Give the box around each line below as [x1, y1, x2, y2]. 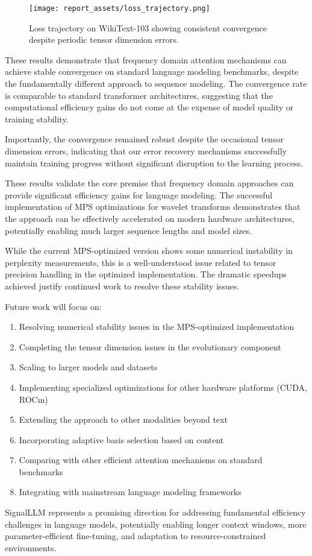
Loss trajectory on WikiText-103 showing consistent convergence [29, 21, 267, 34]
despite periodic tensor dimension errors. [29, 33, 179, 46]
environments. [5, 541, 57, 554]
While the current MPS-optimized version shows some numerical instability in [5, 244, 293, 257]
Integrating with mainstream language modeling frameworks [19, 485, 242, 498]
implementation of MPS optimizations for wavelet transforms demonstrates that [5, 200, 301, 213]
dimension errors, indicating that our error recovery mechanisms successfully [5, 145, 287, 157]
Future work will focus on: [5, 300, 102, 312]
